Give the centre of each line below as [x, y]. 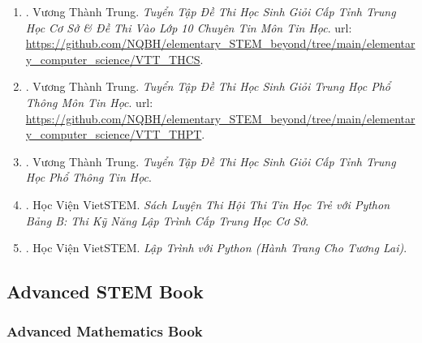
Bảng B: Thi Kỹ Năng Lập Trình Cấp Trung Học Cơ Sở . [167, 220]
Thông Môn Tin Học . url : [89, 102]
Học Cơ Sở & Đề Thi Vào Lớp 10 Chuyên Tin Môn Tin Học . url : [189, 27]
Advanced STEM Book [105, 292]
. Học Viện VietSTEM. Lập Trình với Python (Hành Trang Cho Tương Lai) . [216, 248]
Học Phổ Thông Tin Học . [88, 177]
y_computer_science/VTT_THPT [114, 134]
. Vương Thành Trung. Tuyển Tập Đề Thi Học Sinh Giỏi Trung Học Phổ [208, 86]
